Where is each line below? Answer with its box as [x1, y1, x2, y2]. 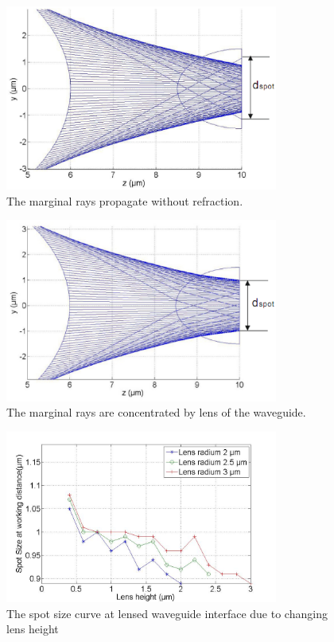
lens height [6, 620, 59, 637]
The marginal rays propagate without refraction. [6, 192, 243, 209]
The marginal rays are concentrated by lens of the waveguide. [6, 404, 306, 421]
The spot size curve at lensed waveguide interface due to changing [6, 605, 328, 621]
